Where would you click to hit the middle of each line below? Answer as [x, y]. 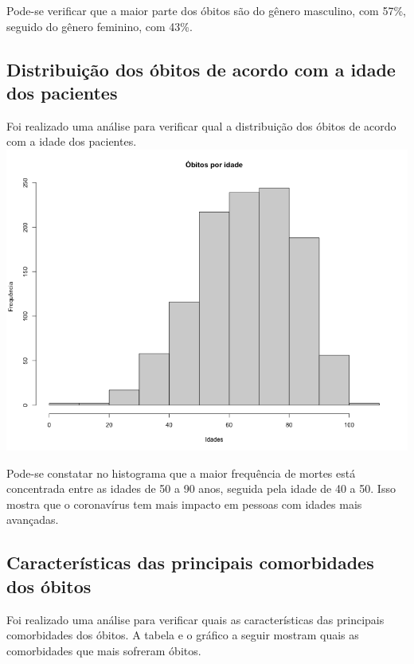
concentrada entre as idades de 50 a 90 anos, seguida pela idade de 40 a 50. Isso [201, 488]
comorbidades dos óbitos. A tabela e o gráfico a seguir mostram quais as [183, 635]
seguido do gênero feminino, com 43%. [100, 26]
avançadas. [33, 519]
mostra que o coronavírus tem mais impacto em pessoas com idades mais [184, 504]
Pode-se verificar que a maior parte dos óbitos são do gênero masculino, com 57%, [206, 10]
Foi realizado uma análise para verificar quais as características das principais [195, 619]
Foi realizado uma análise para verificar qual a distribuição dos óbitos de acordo [201, 125]
